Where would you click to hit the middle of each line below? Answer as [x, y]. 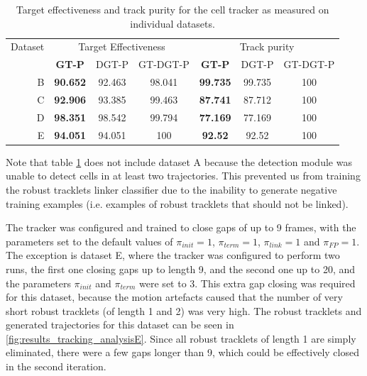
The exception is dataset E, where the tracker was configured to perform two [173, 255]
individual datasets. [172, 23]
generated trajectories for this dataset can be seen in [120, 325]
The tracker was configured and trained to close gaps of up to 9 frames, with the [181, 227]
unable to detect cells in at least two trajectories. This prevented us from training [183, 176]
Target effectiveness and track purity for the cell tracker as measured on [172, 9]
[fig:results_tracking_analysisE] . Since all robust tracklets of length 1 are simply [181, 338]
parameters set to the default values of [89, 241]
